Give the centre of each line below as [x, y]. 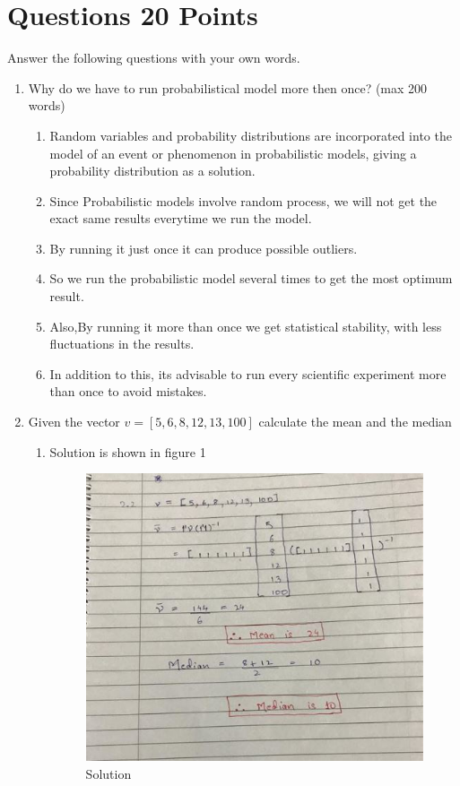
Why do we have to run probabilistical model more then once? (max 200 [228, 87]
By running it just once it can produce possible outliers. [204, 248]
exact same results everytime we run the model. [181, 218]
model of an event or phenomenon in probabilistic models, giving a [233, 153]
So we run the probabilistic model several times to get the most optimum [251, 278]
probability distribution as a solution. [152, 171]
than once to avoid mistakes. [128, 391]
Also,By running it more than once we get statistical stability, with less [246, 326]
